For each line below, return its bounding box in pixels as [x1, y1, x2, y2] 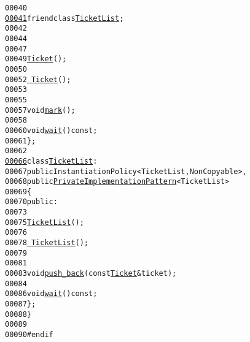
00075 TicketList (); [5, 218, 84, 227]
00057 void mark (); [5, 105, 76, 115]
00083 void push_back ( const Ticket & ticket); [5, 269, 177, 278]
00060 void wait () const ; [5, 126, 98, 135]
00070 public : [5, 197, 58, 207]
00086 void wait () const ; [5, 289, 98, 298]
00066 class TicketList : [5, 156, 98, 165]
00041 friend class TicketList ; [5, 13, 124, 23]
